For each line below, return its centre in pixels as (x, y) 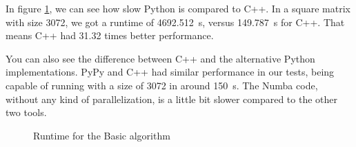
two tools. (26, 112)
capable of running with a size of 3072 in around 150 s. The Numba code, (162, 85)
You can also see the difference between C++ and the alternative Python (160, 58)
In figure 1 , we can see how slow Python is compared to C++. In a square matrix (178, 8)
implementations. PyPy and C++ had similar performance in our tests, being (170, 72)
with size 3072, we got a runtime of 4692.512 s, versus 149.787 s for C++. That (175, 22)
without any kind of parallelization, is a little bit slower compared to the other (171, 99)
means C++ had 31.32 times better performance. (110, 35)
